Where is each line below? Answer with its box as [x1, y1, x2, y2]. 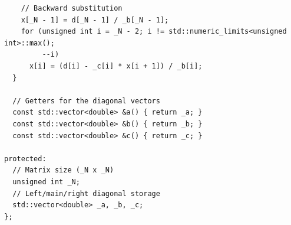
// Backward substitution [21, 4, 123, 12]
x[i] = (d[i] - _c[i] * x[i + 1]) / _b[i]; [29, 61, 203, 70]
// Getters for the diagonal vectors [12, 96, 160, 105]
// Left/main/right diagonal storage [12, 189, 160, 198]
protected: [4, 154, 47, 163]
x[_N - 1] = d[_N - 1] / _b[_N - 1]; [21, 15, 169, 24]
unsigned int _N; [12, 177, 80, 186]
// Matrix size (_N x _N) [12, 166, 114, 175]
